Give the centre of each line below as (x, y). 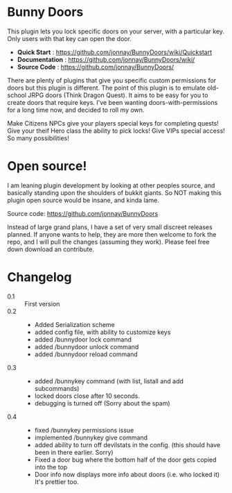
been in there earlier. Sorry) (74, 452)
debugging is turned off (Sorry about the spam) (102, 403)
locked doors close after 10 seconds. (87, 396)
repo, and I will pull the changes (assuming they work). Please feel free (108, 242)
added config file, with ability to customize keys (102, 332)
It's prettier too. (56, 482)
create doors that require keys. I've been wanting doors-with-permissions (113, 102)
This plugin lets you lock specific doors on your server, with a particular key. (116, 31)
